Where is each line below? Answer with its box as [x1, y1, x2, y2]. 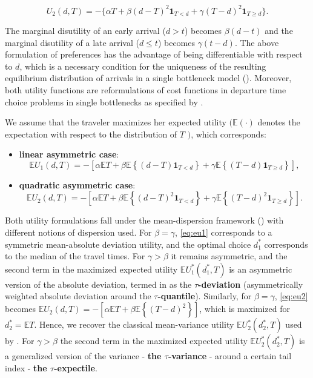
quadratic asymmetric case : [19, 178, 136, 191]
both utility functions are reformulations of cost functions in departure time [5, 83, 286, 96]
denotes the [257, 116, 300, 128]
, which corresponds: [191, 127, 266, 140]
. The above [234, 36, 279, 48]
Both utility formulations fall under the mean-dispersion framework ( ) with [5, 214, 284, 227]
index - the [5, 361, 47, 374]
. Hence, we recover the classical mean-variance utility [34, 318, 234, 331]
